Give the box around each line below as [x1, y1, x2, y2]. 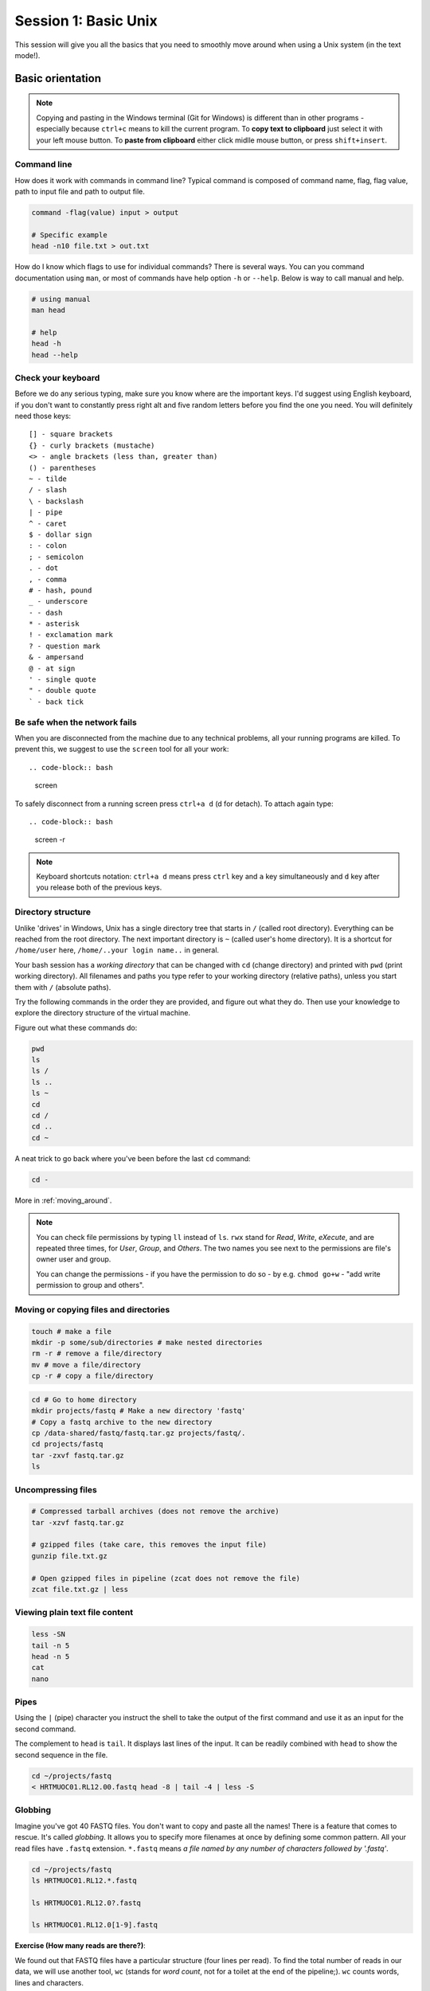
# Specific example [31, 230, 107, 239]
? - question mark [29, 641, 101, 651]
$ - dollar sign [29, 530, 92, 539]
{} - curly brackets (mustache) [29, 440, 155, 450]
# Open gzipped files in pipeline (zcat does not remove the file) [31, 1574, 301, 1582]
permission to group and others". [36, 1281, 145, 1290]
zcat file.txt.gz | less [31, 1585, 129, 1594]
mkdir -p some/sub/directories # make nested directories [31, 1338, 263, 1348]
